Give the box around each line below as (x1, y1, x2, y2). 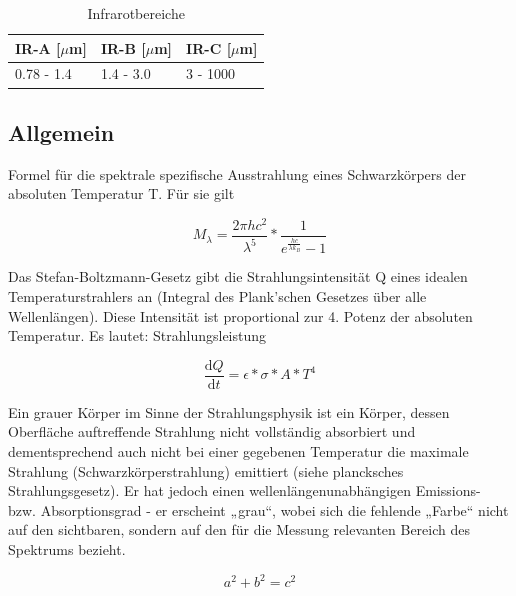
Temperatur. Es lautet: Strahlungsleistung (8, 325, 267, 346)
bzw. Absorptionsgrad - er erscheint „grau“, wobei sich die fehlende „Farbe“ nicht (8, 499, 509, 520)
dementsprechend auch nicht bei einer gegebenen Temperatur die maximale (8, 441, 469, 462)
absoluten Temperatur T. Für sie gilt (8, 183, 235, 204)
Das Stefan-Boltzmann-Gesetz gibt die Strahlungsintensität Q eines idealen (8, 266, 468, 287)
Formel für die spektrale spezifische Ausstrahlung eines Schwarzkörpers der (8, 163, 466, 184)
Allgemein (8, 116, 115, 147)
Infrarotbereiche (87, 3, 185, 23)
